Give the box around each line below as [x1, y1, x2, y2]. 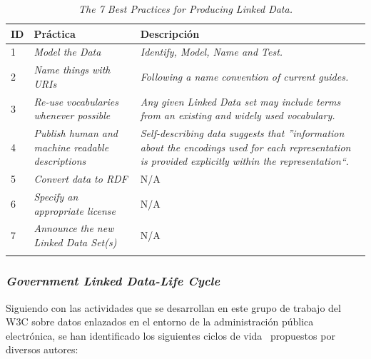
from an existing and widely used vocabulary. [140, 108, 335, 123]
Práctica [34, 26, 76, 41]
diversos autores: [6, 342, 78, 357]
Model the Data [34, 44, 101, 59]
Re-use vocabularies [34, 93, 118, 108]
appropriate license [34, 203, 116, 218]
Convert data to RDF [34, 171, 128, 186]
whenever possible [34, 108, 111, 123]
